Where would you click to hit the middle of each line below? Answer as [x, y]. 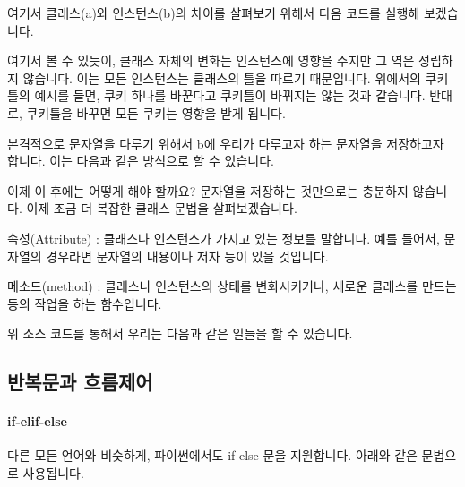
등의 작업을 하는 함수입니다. [85, 303]
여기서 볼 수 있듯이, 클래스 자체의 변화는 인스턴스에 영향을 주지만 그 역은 [211, 60]
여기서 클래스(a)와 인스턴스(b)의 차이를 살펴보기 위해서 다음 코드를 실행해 [214, 13]
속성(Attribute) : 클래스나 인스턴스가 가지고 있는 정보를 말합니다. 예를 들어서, [224, 238]
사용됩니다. [53, 473]
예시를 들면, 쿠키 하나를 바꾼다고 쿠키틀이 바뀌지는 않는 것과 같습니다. [230, 95]
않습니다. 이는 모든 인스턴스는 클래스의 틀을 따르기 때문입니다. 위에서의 [222, 77]
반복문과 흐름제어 [80, 382]
